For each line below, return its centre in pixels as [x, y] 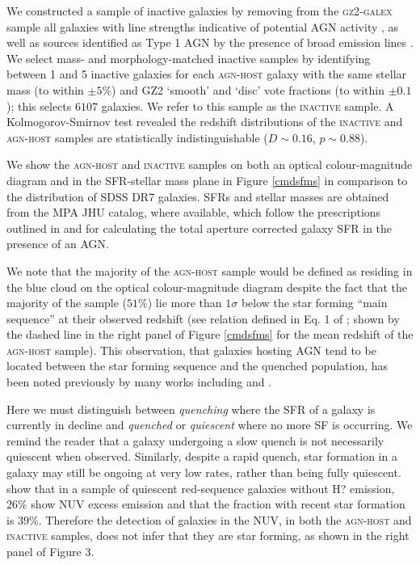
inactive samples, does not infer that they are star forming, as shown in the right [208, 535]
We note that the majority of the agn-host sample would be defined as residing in [210, 270]
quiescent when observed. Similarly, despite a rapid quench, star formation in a [202, 456]
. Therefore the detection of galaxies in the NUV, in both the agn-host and [225, 519]
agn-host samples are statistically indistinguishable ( [137, 137]
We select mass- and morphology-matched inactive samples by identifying [189, 58]
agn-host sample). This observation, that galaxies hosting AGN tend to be [191, 350]
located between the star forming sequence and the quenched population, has [197, 366]
